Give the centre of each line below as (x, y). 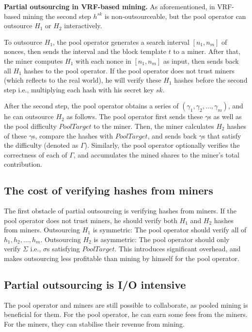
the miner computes (33, 61)
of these (16, 135)
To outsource (23, 42)
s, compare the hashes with (73, 135)
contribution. (23, 164)
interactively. (83, 26)
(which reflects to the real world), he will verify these (83, 80)
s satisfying (63, 249)
